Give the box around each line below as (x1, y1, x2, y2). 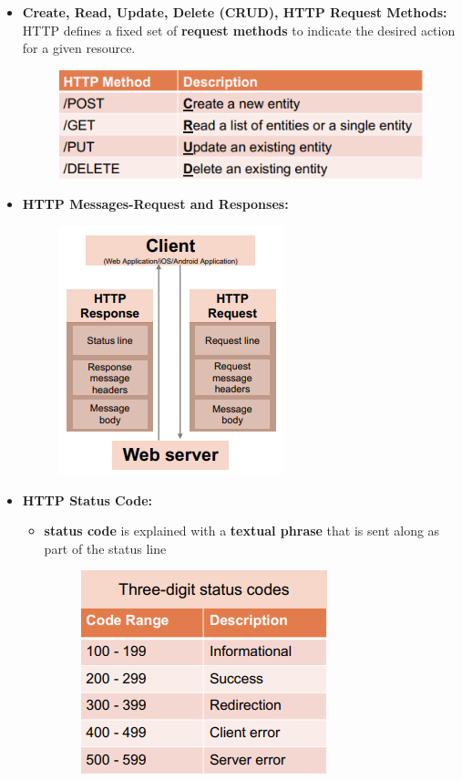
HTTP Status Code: (22, 490, 153, 509)
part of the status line (44, 538, 167, 557)
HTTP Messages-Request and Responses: (22, 194, 289, 213)
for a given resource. (22, 38, 136, 57)
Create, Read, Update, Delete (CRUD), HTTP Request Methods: (22, 3, 447, 21)
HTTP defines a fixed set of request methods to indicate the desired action (22, 20, 456, 39)
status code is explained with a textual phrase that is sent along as (44, 521, 440, 540)
